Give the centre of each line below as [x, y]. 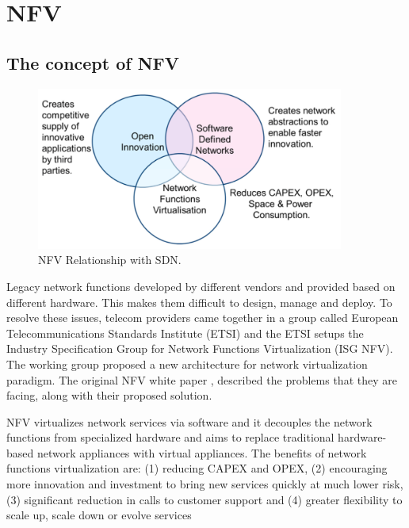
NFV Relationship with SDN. [110, 260]
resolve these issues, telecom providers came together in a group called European [203, 318]
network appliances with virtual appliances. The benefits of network [202, 452]
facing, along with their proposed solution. [109, 395]
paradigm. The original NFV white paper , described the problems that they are [202, 379]
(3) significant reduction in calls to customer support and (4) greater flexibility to [204, 499]
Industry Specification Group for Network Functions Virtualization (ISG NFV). [200, 348]
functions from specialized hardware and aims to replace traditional [170, 437]
